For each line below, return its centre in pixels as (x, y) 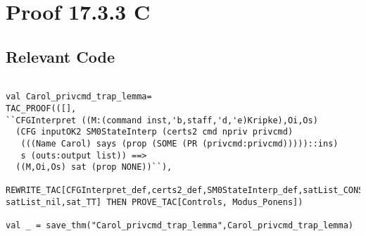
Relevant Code (60, 56)
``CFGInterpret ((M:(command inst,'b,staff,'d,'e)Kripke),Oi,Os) (162, 120)
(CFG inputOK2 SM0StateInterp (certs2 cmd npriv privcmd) (154, 132)
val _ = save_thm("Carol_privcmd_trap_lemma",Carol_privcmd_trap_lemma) (179, 226)
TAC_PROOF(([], (41, 108)
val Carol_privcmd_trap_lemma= (79, 97)
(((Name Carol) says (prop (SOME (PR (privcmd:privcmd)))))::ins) (179, 143)
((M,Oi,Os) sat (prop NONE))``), (94, 167)
